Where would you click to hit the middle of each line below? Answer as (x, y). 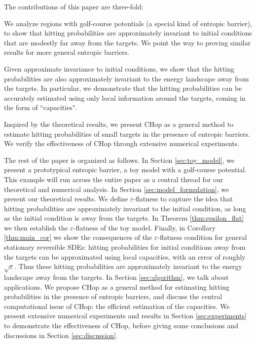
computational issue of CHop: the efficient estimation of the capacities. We (117, 306)
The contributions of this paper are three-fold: (74, 6)
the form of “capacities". (41, 107)
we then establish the (36, 227)
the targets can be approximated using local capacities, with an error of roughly (125, 256)
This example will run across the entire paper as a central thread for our (114, 179)
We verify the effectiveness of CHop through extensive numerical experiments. (122, 143)
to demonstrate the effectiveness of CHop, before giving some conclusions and (121, 325)
